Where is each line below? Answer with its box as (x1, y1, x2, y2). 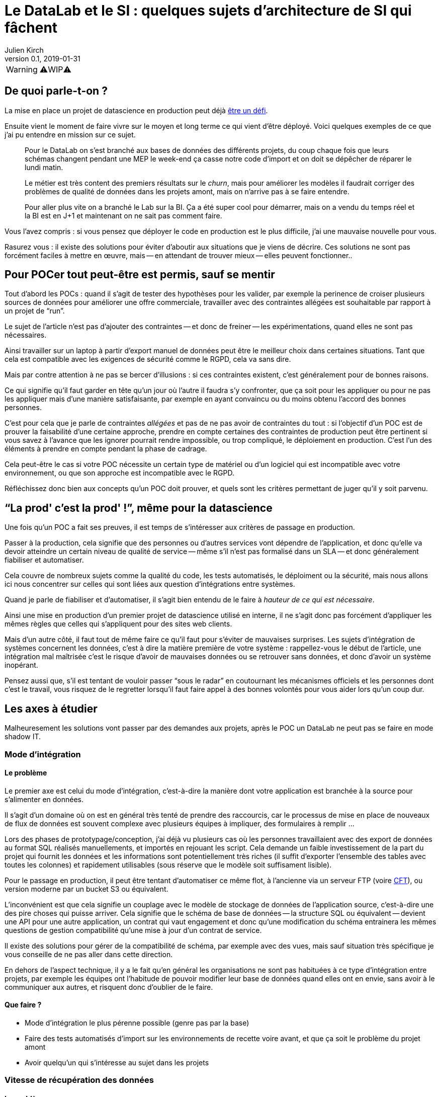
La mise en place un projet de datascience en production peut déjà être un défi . (5, 106, 268, 115)
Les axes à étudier (5, 702, 98, 715)
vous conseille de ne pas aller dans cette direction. (5, 950, 173, 959)
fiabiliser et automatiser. (5, 556, 84, 565)
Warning (6, 64, 38, 74)
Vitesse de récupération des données (5, 1075, 154, 1085)
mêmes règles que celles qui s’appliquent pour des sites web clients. (5, 619, 232, 629)
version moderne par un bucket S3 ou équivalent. (5, 884, 168, 893)
